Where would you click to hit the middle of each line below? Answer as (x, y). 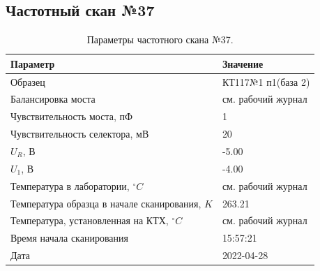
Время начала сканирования (69, 238)
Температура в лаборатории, (70, 185)
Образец (28, 81)
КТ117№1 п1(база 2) (266, 81)
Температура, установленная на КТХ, (90, 220)
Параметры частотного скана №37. (160, 39)
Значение (243, 63)
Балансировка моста (53, 99)
